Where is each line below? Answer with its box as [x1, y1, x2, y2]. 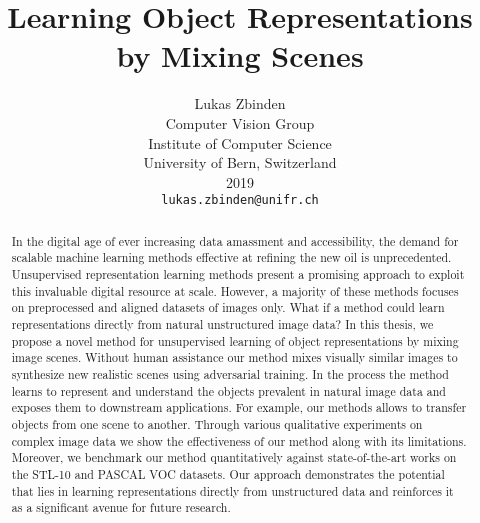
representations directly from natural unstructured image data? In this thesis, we [11, 316, 434, 333]
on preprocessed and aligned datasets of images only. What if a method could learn [11, 299, 445, 316]
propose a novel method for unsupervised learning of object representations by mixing [11, 332, 459, 349]
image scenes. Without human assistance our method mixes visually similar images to [11, 349, 458, 366]
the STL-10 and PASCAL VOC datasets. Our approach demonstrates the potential [11, 465, 445, 482]
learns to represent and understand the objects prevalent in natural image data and [11, 382, 446, 399]
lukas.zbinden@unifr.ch [161, 193, 319, 208]
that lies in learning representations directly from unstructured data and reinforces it [11, 482, 454, 499]
